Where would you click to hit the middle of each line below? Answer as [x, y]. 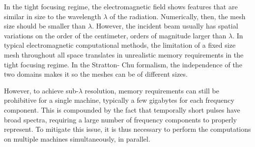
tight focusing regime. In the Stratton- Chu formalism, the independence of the [123, 64]
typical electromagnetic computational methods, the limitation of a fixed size [120, 45]
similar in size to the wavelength [53, 16]
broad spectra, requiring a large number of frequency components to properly [120, 119]
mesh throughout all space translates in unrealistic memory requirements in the [124, 54]
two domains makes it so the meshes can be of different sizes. [96, 74]
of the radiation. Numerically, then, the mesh [178, 16]
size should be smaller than [45, 26]
